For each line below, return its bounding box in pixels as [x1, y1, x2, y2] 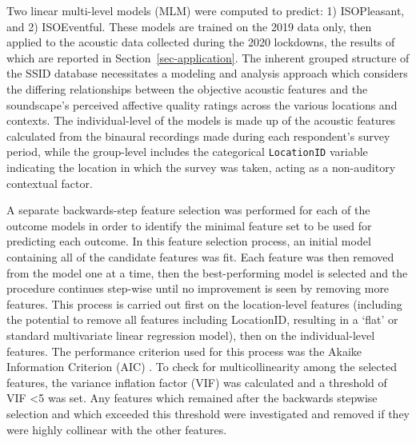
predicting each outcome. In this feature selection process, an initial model [6, 233, 371, 249]
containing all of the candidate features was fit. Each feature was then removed [6, 248, 394, 265]
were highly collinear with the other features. [6, 421, 227, 437]
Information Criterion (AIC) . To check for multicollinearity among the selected [6, 358, 397, 375]
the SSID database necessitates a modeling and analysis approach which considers [6, 65, 408, 82]
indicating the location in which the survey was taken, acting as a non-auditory [6, 159, 396, 175]
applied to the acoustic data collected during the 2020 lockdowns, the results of [6, 34, 395, 50]
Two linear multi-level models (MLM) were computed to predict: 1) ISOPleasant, [6, 2, 405, 18]
